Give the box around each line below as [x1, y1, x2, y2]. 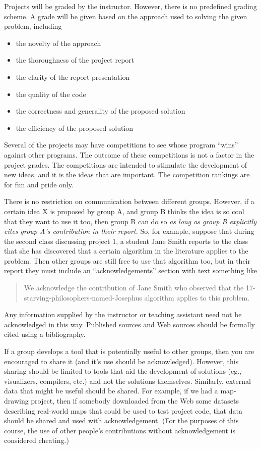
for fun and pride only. [4, 179, 74, 189]
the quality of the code [16, 88, 86, 99]
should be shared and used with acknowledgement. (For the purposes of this [4, 415, 239, 426]
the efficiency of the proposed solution [16, 122, 134, 133]
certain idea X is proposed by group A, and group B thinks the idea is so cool [4, 206, 244, 216]
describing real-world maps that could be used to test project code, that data [4, 405, 242, 416]
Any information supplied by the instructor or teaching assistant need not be [4, 309, 242, 320]
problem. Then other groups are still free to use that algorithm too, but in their [4, 255, 250, 266]
